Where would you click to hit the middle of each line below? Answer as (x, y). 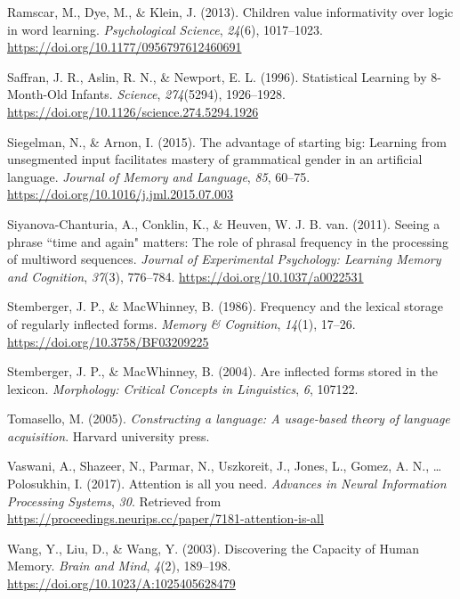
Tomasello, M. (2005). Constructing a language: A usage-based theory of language (229, 418)
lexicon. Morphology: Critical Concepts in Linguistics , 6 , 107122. (183, 388)
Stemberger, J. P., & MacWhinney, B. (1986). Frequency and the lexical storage (225, 306)
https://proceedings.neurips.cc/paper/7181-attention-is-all (165, 518)
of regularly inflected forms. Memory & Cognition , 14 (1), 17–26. (182, 323)
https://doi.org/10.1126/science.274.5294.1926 (133, 111)
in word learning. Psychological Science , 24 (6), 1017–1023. (165, 29)
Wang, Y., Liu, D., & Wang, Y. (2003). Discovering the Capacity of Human (214, 548)
